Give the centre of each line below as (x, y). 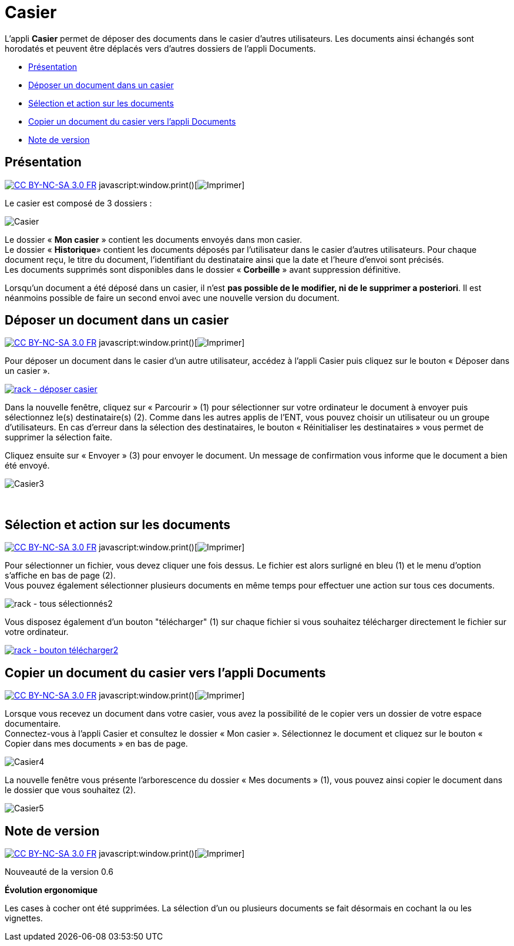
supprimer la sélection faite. (58, 437)
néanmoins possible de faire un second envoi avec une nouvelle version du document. (172, 297)
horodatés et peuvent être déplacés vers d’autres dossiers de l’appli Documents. (160, 48)
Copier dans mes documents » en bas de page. (96, 744)
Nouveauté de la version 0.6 (59, 871)
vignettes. (24, 918)
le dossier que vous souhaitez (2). (70, 790)
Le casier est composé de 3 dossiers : (78, 203)
